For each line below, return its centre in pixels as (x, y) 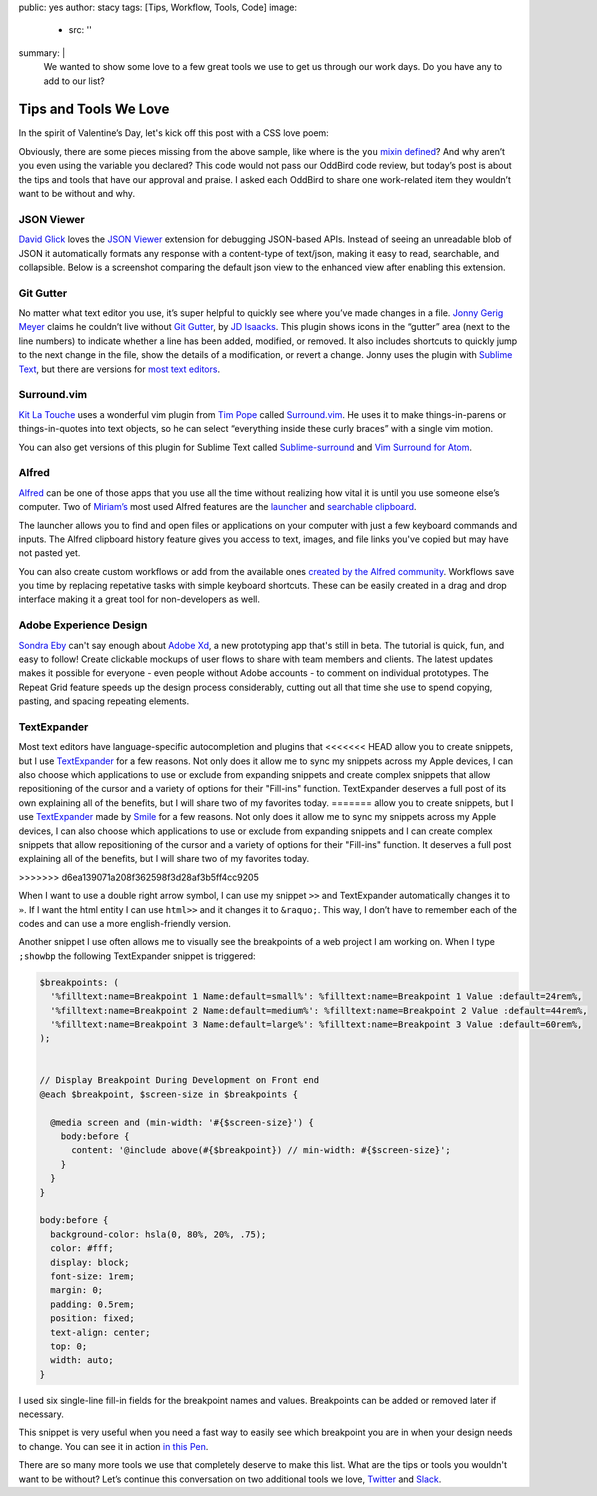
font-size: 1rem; (92, 1276)
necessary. (41, 1414)
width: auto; (82, 1360)
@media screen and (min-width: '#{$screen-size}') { (182, 1122)
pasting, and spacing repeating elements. (104, 701)
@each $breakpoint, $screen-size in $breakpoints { (169, 1094)
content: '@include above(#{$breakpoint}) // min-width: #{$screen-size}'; (261, 1150)
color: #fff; (82, 1248)
